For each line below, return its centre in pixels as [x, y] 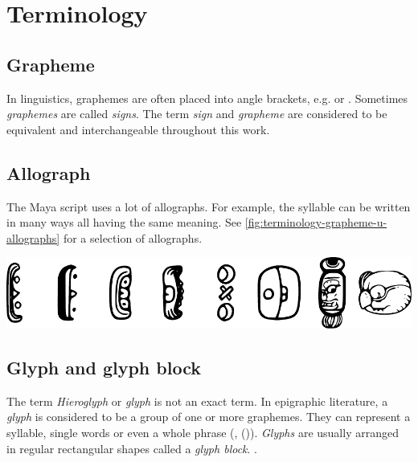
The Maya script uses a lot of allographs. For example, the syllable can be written [209, 206]
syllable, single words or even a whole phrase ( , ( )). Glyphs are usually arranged [203, 433]
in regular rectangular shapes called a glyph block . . [132, 448]
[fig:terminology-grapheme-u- [316, 222]
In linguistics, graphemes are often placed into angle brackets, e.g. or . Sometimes [207, 98]
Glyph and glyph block [104, 368]
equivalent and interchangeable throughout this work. [138, 129]
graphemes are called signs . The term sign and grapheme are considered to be [197, 114]
